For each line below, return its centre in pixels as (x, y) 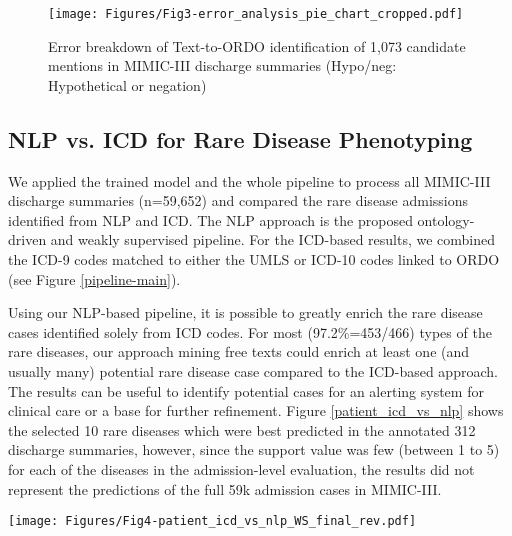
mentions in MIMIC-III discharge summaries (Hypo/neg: (222, 65)
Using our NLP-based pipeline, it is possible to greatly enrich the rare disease (245, 312)
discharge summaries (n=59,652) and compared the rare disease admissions (238, 200)
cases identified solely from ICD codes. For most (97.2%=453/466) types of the (250, 331)
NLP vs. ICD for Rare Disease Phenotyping (240, 138)
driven (27, 239)
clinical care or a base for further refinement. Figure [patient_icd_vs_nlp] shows (256, 410)
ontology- (446, 219)
